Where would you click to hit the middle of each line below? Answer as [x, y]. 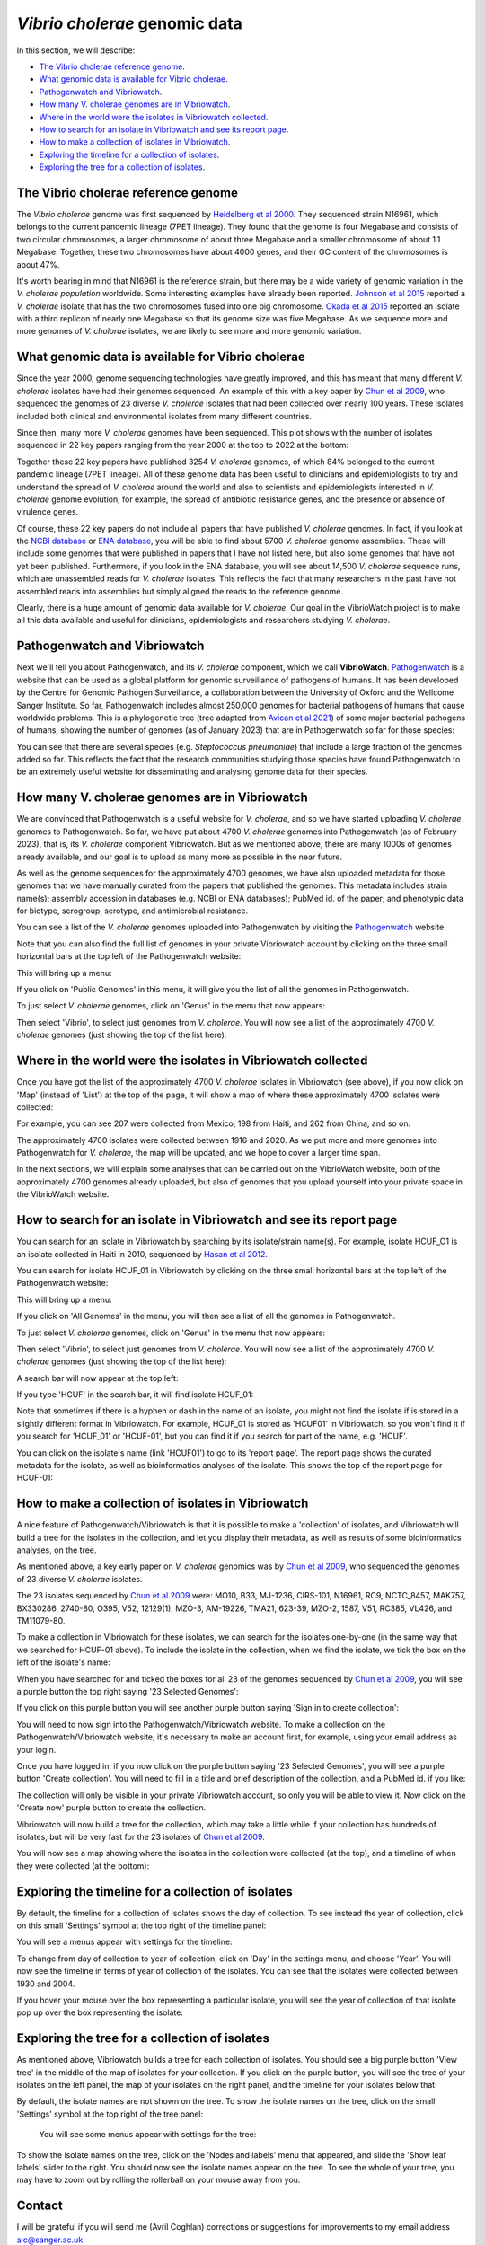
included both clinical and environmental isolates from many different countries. [164, 416]
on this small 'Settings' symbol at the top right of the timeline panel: [141, 1925]
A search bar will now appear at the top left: [97, 1378]
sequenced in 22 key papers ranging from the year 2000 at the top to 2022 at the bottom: [183, 445]
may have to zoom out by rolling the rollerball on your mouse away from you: [159, 2180]
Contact [40, 2206]
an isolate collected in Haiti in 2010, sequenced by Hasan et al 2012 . [142, 1254]
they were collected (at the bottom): [83, 1866]
